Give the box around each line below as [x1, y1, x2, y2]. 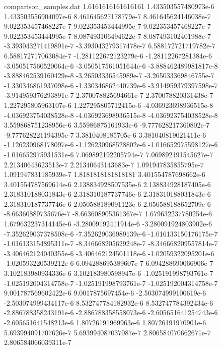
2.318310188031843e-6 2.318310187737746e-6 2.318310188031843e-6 [4, 189, 211, 199]
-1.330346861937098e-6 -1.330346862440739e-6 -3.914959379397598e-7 [4, 80, 218, 90]
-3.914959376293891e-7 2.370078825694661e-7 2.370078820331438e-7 [4, 90, 213, 100]
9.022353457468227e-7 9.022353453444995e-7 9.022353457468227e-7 [4, 21, 211, 31]
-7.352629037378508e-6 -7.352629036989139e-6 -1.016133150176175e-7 [4, 228, 218, 239]
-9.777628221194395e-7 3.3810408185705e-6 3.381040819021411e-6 [4, 129, 206, 140]
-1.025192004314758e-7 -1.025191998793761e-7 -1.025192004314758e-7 [4, 277, 218, 288]
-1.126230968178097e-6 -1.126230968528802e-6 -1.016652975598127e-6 [4, 139, 218, 150]
